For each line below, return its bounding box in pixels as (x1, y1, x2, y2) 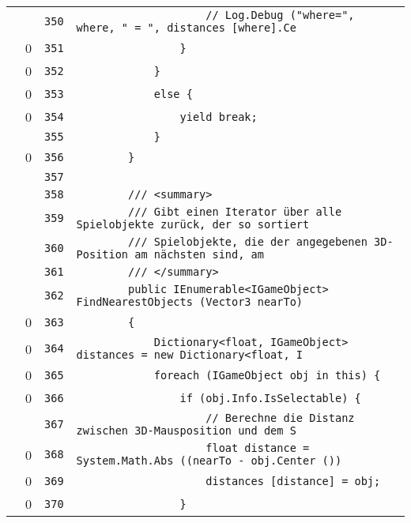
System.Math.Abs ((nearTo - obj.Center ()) (76, 454, 342, 467)
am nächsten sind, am (134, 248, 264, 261)
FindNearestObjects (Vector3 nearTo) (76, 295, 304, 308)
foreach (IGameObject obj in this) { (153, 368, 381, 382)
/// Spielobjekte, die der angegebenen (128, 235, 368, 248)
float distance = (205, 442, 310, 454)
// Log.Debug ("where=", (205, 9, 355, 21)
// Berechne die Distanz (205, 412, 355, 424)
